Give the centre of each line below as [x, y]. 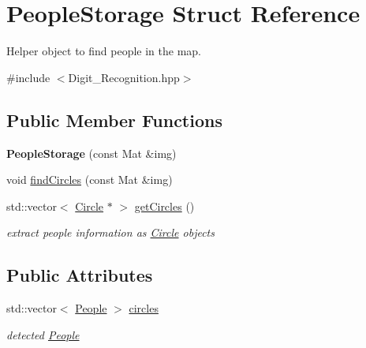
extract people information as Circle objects [110, 232]
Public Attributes [80, 275]
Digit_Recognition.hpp [124, 77]
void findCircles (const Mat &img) [90, 180]
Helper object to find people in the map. [104, 51]
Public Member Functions [114, 120]
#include [28, 77]
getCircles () [164, 206]
